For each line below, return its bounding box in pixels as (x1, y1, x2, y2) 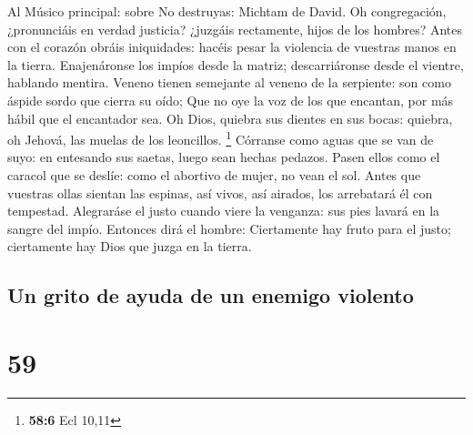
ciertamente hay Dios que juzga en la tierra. (7, 237, 252, 256)
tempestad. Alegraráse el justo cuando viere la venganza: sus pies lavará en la (7, 201, 440, 220)
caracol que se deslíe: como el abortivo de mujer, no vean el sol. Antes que (7, 166, 421, 184)
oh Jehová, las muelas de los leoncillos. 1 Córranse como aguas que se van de (7, 127, 434, 148)
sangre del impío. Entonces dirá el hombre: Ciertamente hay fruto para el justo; (7, 218, 451, 238)
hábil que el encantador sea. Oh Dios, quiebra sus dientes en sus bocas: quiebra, (7, 108, 453, 127)
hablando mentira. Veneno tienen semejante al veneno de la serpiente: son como (7, 73, 451, 92)
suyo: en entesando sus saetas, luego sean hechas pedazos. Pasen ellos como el (7, 147, 440, 167)
